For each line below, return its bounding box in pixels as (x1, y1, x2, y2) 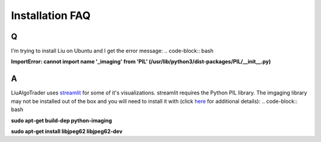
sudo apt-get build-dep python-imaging (11, 116, 112, 124)
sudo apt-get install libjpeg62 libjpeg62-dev (11, 128, 123, 135)
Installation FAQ (11, 9, 91, 22)
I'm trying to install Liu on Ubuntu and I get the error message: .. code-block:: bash (11, 48, 214, 55)
